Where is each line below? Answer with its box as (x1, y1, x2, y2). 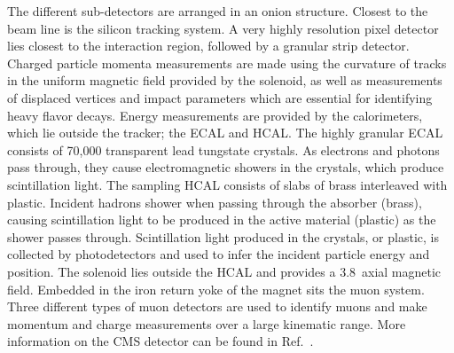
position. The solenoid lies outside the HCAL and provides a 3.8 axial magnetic (7, 262, 442, 280)
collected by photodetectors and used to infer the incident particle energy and (7, 245, 430, 263)
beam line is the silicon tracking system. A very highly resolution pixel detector (7, 19, 439, 37)
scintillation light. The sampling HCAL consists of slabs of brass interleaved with (7, 175, 448, 193)
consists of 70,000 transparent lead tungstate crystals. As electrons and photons (7, 140, 440, 159)
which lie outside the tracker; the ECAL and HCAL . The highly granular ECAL (7, 123, 443, 142)
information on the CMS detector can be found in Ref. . (7, 332, 314, 350)
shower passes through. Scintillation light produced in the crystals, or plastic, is (7, 227, 439, 246)
